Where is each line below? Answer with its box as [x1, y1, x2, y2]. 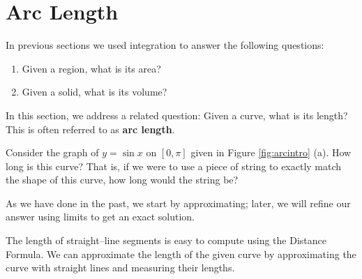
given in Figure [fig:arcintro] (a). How [190, 145, 352, 160]
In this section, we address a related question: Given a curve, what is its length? [6, 107, 348, 122]
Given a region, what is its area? [22, 61, 161, 75]
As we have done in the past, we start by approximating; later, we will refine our [6, 195, 351, 210]
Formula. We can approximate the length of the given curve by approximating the [6, 246, 356, 261]
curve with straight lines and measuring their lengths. [6, 260, 235, 275]
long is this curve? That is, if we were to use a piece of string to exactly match [6, 158, 342, 173]
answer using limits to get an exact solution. [6, 209, 195, 224]
